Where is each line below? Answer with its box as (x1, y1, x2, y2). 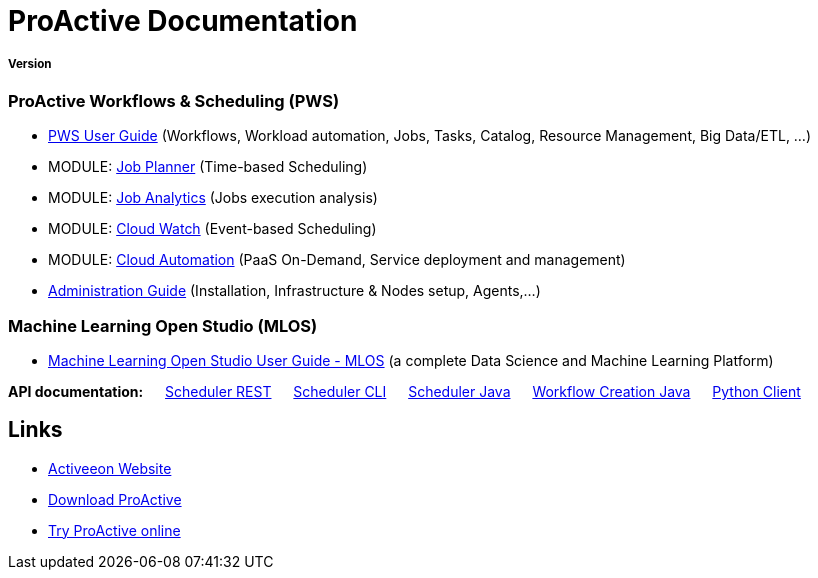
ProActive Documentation (8, 4, 358, 38)
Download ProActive (48, 490, 182, 508)
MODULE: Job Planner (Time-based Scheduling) (48, 158, 368, 176)
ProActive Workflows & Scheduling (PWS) (8, 90, 340, 111)
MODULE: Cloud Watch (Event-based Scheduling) (48, 220, 377, 238)
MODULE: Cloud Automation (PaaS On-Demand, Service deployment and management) (48, 251, 626, 269)
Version (8, 57, 52, 72)
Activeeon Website (48, 459, 172, 477)
